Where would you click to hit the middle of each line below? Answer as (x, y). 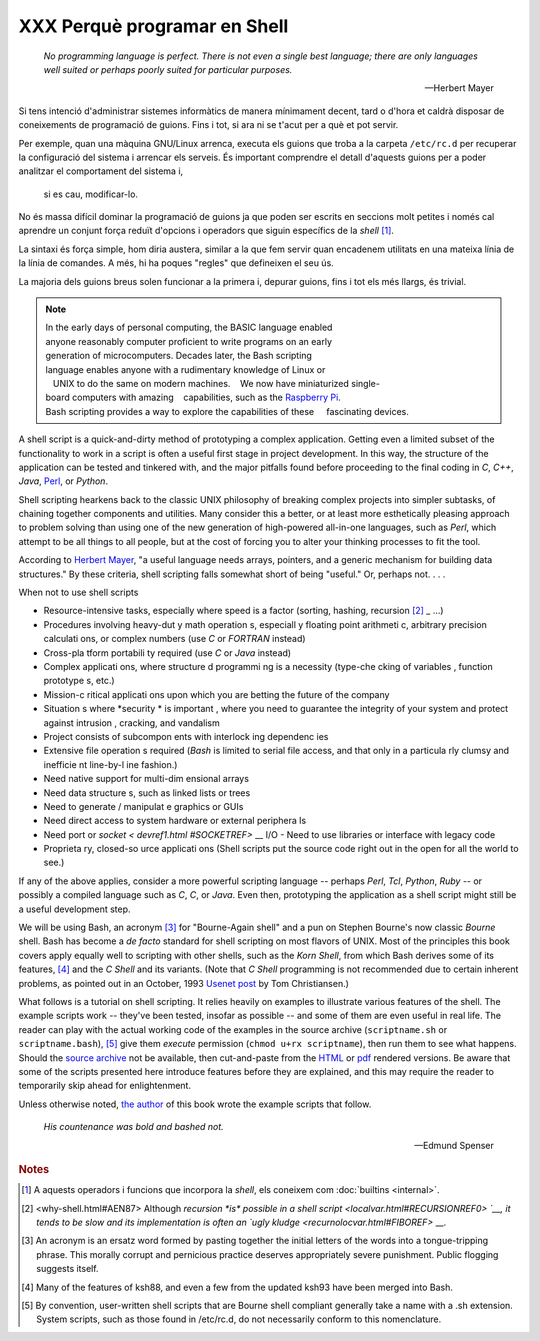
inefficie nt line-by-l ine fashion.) (110, 764)
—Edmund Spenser (453, 1145)
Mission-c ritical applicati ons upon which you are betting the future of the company (216, 694)
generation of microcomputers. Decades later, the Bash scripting (178, 356)
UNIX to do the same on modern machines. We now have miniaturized (201, 383)
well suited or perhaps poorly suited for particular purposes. (168, 69)
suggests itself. (67, 1269)
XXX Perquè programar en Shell (153, 26)
